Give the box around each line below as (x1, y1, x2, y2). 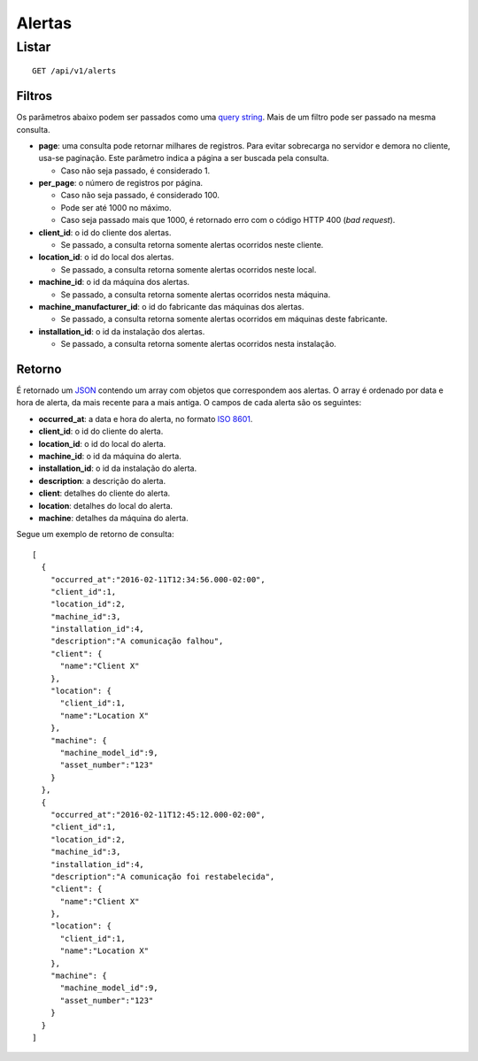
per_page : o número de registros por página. (38, 178, 204, 188)
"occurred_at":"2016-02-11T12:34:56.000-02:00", (50, 574, 266, 584)
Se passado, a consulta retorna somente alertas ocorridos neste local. (60, 264, 317, 274)
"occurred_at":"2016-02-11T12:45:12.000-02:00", (50, 810, 266, 819)
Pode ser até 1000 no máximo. (60, 202, 172, 212)
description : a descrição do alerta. (38, 475, 166, 486)
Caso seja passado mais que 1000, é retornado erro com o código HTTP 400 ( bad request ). (60, 215, 396, 226)
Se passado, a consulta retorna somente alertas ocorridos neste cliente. (60, 240, 324, 250)
